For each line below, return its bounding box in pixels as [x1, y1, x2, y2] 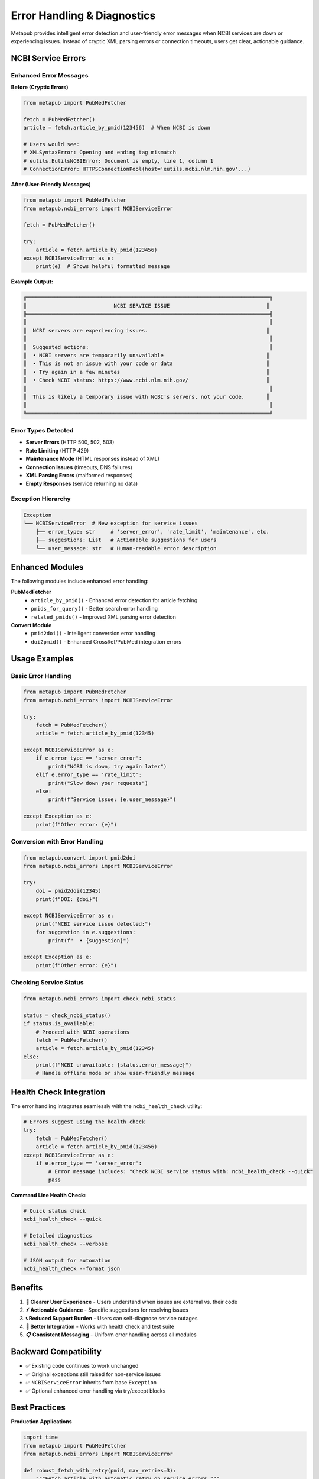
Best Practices [11, 1403, 66, 1413]
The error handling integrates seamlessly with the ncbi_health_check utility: [11, 1102, 203, 1109]
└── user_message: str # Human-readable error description [35, 545, 217, 551]
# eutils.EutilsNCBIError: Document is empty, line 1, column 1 [23, 157, 214, 164]
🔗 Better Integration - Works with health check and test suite [25, 1323, 174, 1331]
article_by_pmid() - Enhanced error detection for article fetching [31, 596, 198, 603]
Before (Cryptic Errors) [11, 83, 69, 91]
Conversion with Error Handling [11, 837, 103, 845]
